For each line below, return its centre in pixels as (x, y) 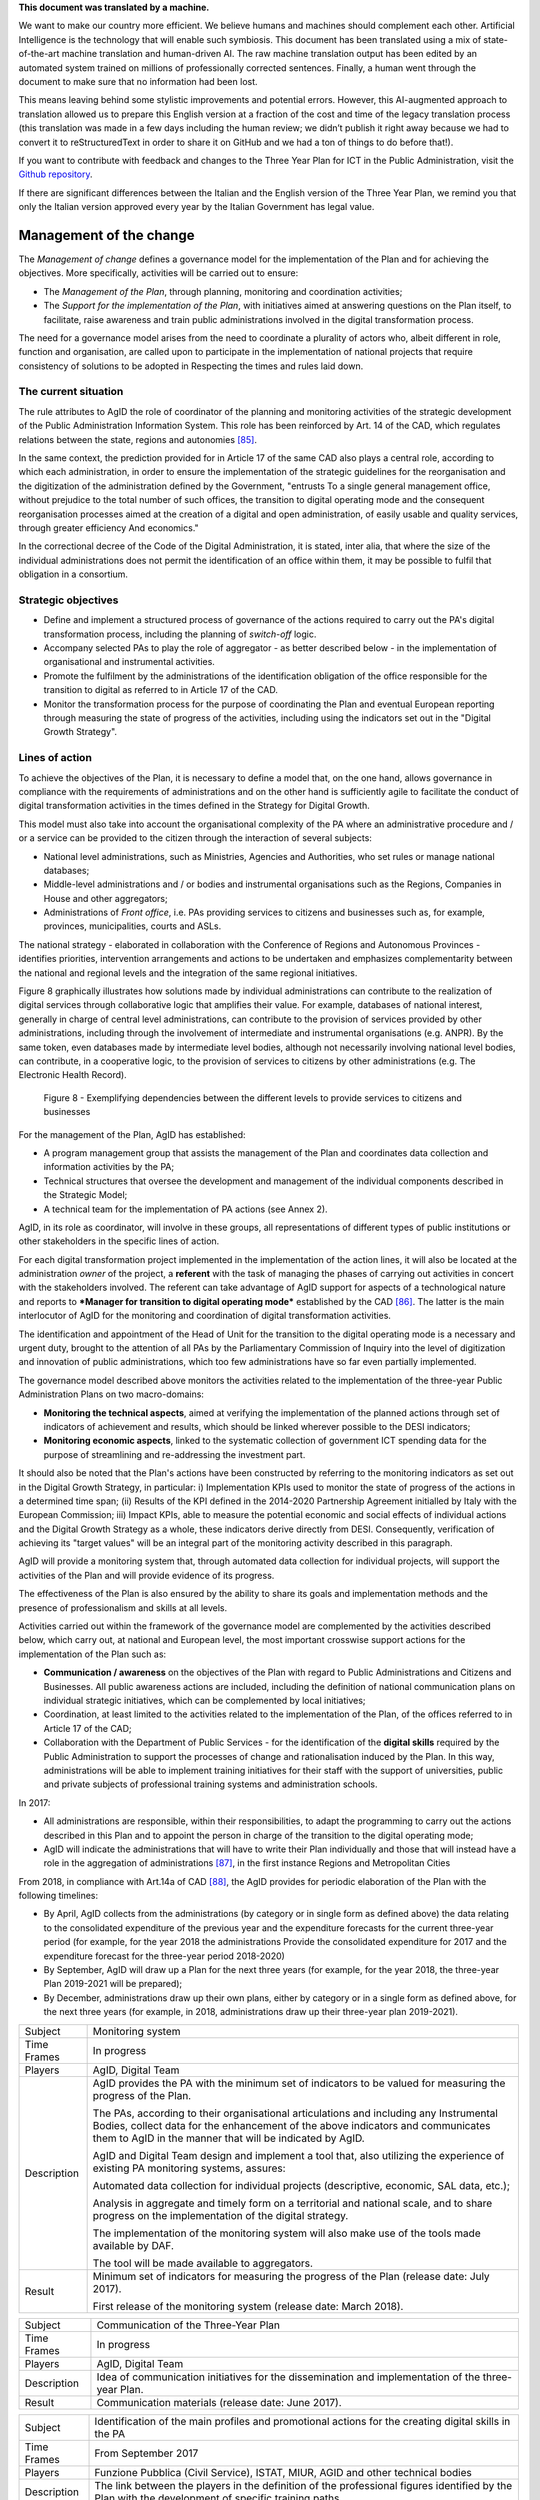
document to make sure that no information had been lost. (138, 81)
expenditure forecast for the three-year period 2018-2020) (164, 1956)
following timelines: (58, 1896)
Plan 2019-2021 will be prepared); (113, 1984)
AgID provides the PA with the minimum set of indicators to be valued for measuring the (299, 2083)
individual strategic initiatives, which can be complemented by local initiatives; (204, 1700)
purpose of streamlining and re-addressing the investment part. (174, 1454)
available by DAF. (133, 2245)
